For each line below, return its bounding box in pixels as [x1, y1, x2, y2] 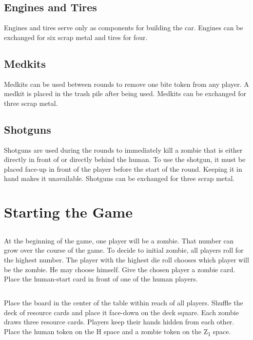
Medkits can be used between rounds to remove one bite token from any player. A [4, 79, 249, 89]
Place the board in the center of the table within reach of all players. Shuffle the [4, 298, 243, 308]
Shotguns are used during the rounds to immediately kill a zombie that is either [4, 144, 243, 155]
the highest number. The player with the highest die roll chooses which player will [4, 254, 249, 264]
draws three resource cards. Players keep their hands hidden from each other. [4, 317, 234, 327]
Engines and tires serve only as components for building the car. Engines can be [4, 22, 243, 33]
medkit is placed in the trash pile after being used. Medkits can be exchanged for [4, 88, 247, 99]
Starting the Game [4, 202, 133, 222]
